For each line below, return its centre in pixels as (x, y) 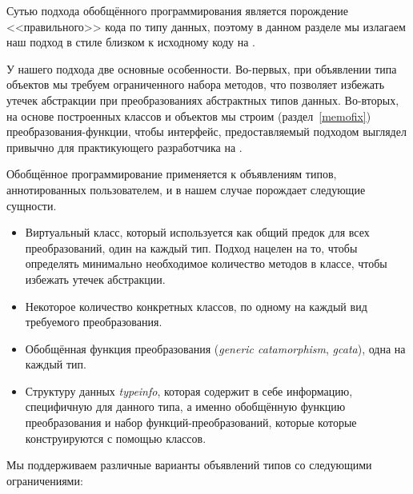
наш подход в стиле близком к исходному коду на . (131, 42)
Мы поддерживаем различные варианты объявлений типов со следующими (189, 465)
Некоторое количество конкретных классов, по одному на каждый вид (196, 306)
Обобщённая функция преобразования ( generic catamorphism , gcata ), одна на (215, 348)
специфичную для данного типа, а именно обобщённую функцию (185, 406)
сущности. (32, 205)
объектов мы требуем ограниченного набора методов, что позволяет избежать (196, 84)
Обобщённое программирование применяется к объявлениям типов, (172, 174)
